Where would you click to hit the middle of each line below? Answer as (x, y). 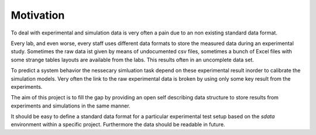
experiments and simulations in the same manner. (71, 106)
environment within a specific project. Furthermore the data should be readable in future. (118, 124)
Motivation (38, 15)
